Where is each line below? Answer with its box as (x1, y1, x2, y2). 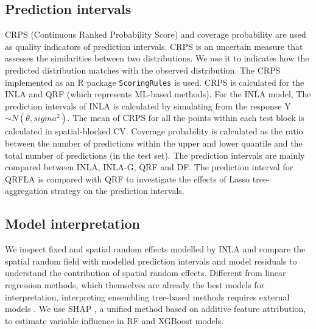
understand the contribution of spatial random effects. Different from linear (5, 266, 286, 279)
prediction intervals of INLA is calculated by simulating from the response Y (5, 99, 291, 112)
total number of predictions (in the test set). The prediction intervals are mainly (5, 148, 305, 161)
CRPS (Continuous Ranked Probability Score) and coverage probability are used (5, 28, 306, 41)
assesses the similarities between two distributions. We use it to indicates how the (5, 52, 309, 64)
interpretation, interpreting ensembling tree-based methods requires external (5, 290, 290, 303)
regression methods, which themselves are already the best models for (5, 278, 265, 291)
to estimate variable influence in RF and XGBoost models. (5, 314, 224, 327)
